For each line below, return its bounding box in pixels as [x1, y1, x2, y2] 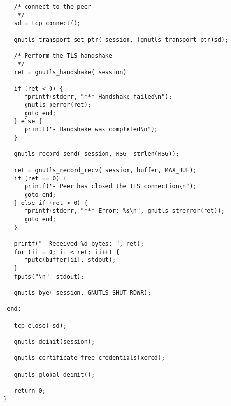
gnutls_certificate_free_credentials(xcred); [14, 355, 165, 362]
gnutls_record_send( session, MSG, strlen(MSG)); [14, 150, 179, 157]
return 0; [14, 387, 46, 394]
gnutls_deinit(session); [14, 338, 95, 345]
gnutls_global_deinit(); [14, 371, 95, 378]
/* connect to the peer [14, 3, 91, 10]
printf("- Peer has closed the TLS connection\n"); [24, 183, 197, 190]
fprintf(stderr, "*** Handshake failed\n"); [24, 93, 172, 101]
